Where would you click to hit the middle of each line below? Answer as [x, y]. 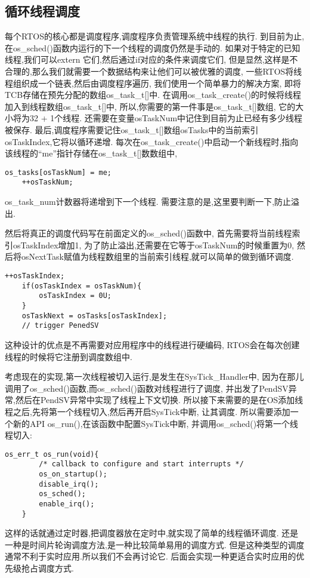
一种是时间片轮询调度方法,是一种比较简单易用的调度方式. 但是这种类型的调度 [155, 544]
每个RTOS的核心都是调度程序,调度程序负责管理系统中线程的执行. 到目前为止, [155, 36]
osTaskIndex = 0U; [75, 296]
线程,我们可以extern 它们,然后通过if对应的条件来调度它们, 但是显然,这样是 [147, 59]
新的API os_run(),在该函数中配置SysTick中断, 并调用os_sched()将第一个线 [156, 423]
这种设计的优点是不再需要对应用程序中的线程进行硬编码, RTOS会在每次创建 [152, 344]
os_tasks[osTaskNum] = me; [58, 172]
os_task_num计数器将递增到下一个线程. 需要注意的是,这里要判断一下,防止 [148, 202]
